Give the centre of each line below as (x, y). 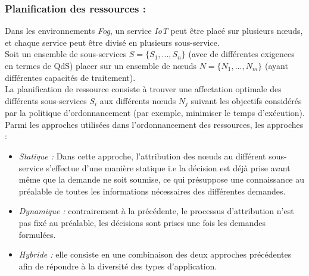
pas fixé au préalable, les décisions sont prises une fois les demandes (142, 222)
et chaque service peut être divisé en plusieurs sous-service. (112, 42)
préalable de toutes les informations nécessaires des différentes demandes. (152, 191)
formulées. (37, 234)
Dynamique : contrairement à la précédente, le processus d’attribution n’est (156, 211)
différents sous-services (46, 100)
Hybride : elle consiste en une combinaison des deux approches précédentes (155, 254)
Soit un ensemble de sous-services (66, 54)
